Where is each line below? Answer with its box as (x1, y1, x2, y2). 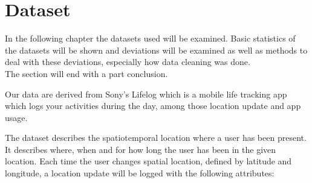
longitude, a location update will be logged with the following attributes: (5, 167, 275, 179)
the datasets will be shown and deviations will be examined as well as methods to (5, 43, 308, 56)
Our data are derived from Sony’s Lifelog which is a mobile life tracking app (5, 87, 287, 100)
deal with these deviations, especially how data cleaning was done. (5, 55, 250, 68)
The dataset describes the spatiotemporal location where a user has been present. (5, 131, 307, 144)
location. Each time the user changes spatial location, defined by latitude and (5, 155, 292, 167)
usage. (5, 111, 28, 123)
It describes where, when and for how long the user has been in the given (5, 143, 276, 155)
